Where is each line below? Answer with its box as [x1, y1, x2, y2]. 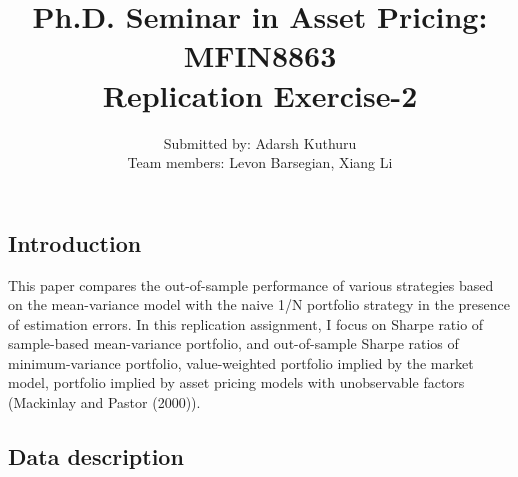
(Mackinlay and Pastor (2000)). [8, 392, 201, 413]
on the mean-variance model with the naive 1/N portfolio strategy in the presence [8, 294, 510, 315]
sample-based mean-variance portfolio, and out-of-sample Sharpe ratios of [8, 333, 459, 354]
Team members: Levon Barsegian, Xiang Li [127, 152, 393, 173]
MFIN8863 [183, 35, 337, 76]
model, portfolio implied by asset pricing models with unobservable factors [8, 372, 465, 393]
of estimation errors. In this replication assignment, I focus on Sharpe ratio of [8, 313, 484, 334]
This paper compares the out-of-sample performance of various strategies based [8, 274, 494, 295]
